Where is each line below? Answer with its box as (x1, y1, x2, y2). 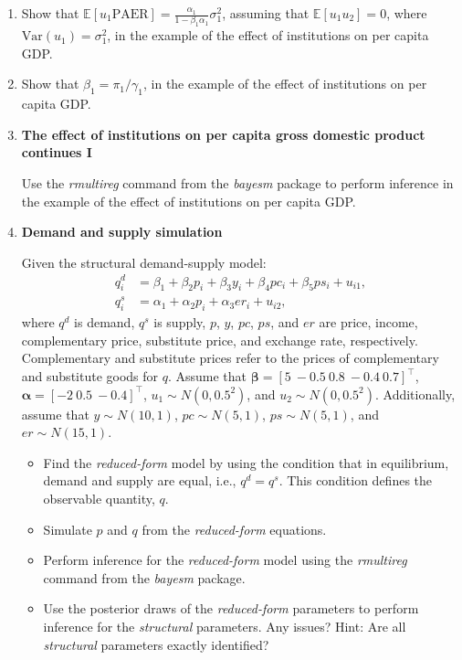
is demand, (74, 313, 135, 332)
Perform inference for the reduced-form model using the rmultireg (43, 550, 407, 570)
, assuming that (222, 4, 310, 22)
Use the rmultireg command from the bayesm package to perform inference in (21, 174, 454, 193)
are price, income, (319, 313, 418, 332)
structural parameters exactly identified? (43, 634, 269, 654)
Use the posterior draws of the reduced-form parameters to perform (43, 599, 419, 618)
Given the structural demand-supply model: (21, 252, 267, 271)
